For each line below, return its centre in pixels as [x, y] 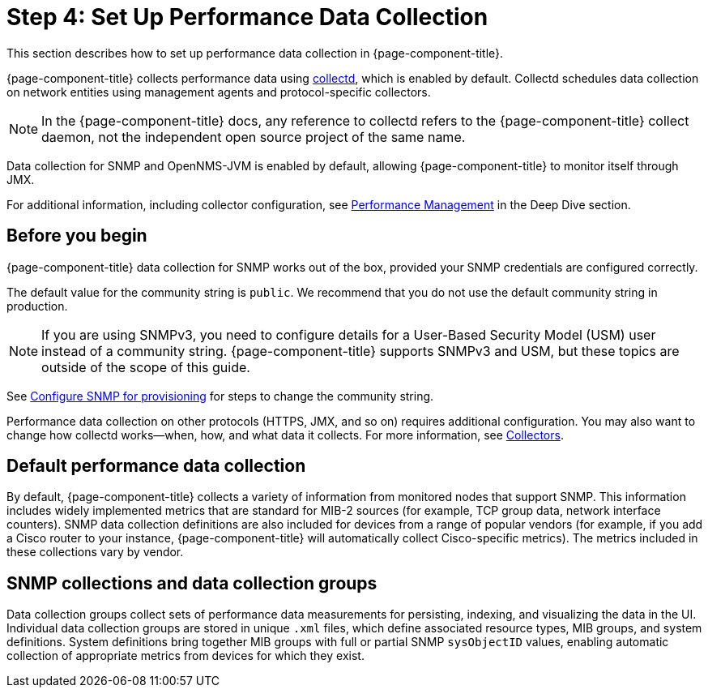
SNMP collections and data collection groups [192, 583]
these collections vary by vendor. [95, 552]
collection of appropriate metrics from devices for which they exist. [186, 656]
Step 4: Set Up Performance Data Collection [247, 17]
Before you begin [77, 236]
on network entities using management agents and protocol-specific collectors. [219, 92]
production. [37, 306]
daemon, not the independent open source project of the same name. [254, 137]
